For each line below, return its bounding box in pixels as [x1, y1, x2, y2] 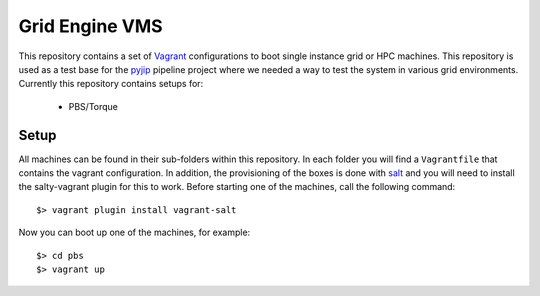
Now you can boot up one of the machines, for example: [18, 226, 251, 239]
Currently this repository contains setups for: [18, 78, 204, 90]
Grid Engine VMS [18, 15, 164, 37]
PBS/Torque [68, 100, 119, 112]
